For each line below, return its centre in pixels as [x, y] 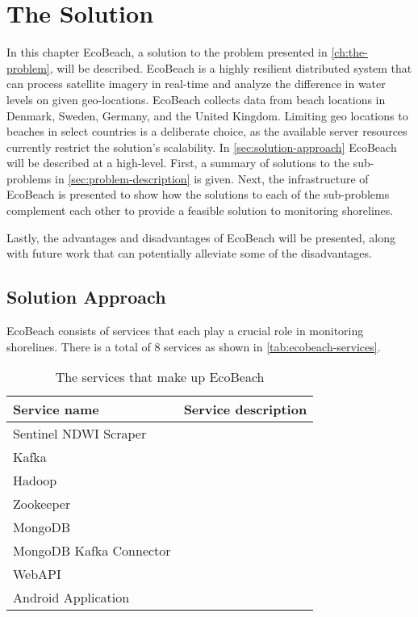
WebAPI [37, 574]
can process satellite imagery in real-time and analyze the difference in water [196, 84]
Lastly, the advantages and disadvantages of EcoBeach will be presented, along [201, 237]
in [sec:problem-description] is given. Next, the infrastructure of [212, 178]
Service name [56, 409]
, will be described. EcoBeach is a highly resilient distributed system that [231, 67]
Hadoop [35, 481]
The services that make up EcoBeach [160, 377]
